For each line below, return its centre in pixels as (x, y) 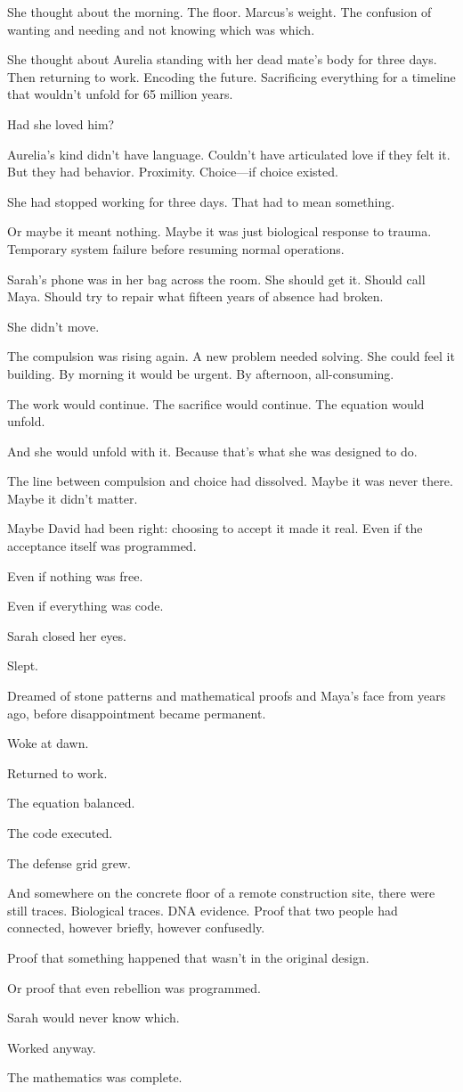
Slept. (23, 665)
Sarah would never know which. (93, 1018)
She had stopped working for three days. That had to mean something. (201, 201)
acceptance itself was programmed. (102, 546)
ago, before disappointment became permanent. (137, 713)
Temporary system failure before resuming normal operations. (176, 248)
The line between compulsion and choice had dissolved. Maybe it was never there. (230, 481)
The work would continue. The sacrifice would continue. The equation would (216, 403)
